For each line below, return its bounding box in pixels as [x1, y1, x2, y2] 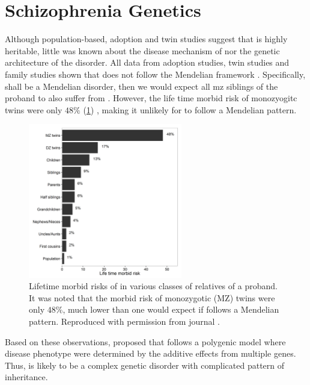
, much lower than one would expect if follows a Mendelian [62, 303, 279, 316]
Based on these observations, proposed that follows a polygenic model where [5, 335, 286, 348]
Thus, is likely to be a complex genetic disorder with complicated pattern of [5, 358, 285, 371]
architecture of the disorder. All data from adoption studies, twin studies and [5, 56, 290, 69]
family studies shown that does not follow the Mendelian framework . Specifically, [5, 67, 306, 80]
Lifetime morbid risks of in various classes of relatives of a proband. [29, 280, 278, 292]
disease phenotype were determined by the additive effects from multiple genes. [5, 347, 296, 360]
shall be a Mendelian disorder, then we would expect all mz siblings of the [5, 80, 278, 92]
